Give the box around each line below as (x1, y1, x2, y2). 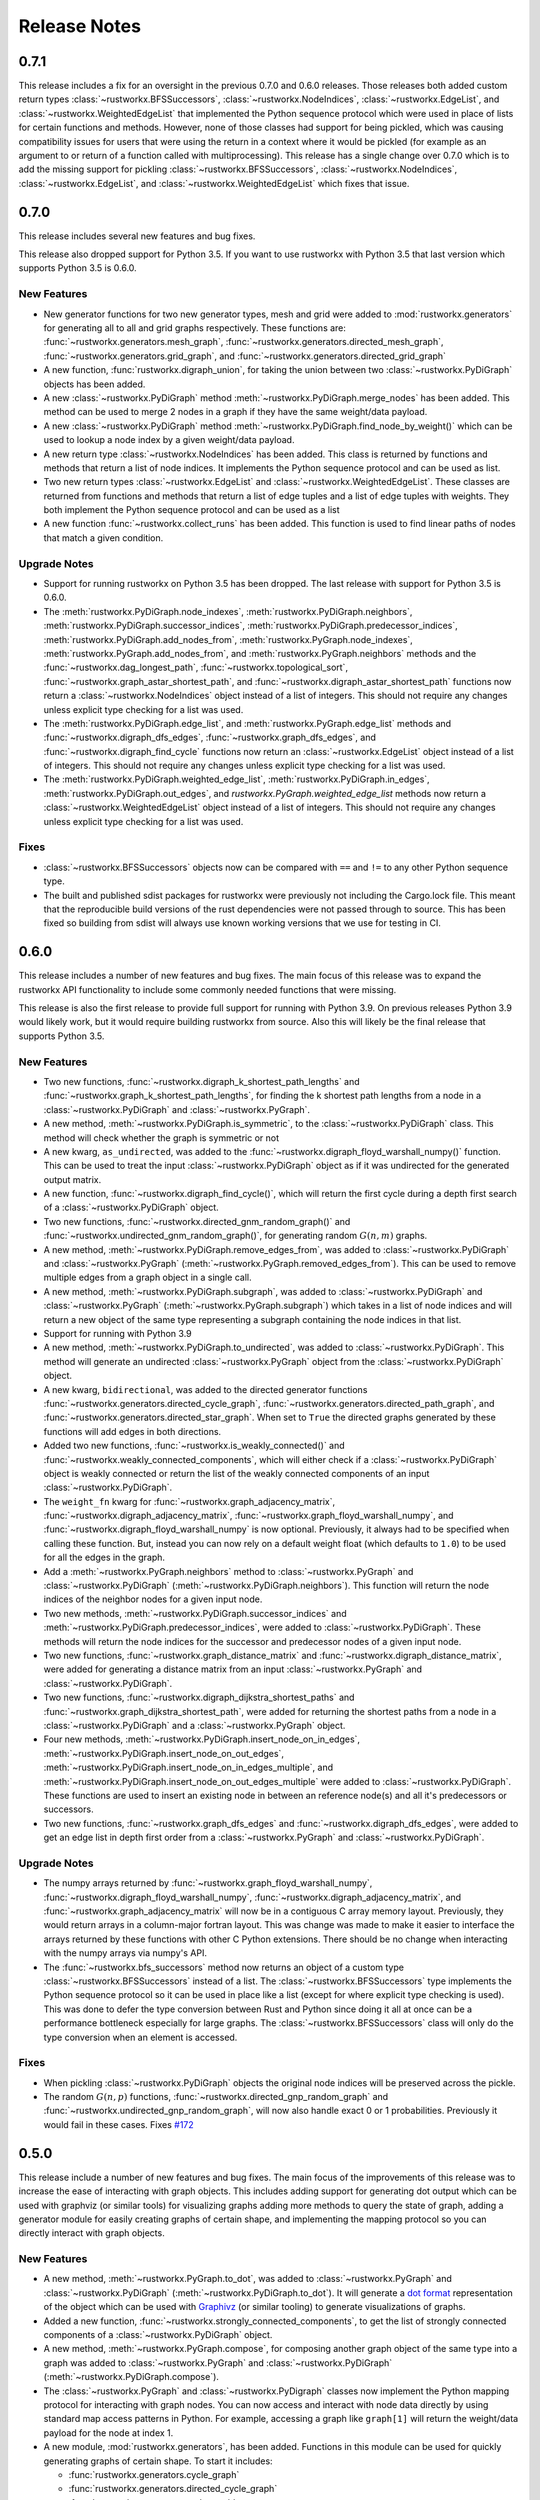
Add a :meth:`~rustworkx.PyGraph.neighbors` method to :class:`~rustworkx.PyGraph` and (43, 1565, 414, 1577)
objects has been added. (43, 378, 146, 390)
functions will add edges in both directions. (43, 1425, 222, 1437)
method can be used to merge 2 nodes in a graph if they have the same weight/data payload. (43, 406, 428, 418)
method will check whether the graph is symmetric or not (43, 1131, 280, 1144)
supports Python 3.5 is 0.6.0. (18, 262, 137, 274)
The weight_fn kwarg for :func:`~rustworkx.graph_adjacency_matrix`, (43, 1495, 336, 1507)
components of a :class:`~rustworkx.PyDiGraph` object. (43, 2328, 273, 2340)
